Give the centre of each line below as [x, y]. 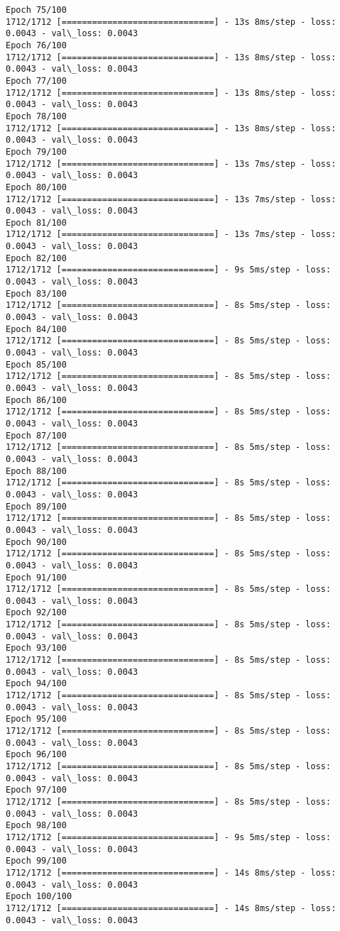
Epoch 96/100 [36, 755]
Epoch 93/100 [36, 648]
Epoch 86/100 [36, 400]
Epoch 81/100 [36, 222]
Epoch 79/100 [36, 152]
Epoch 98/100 [36, 826]
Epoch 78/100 [36, 116]
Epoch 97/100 [36, 790]
